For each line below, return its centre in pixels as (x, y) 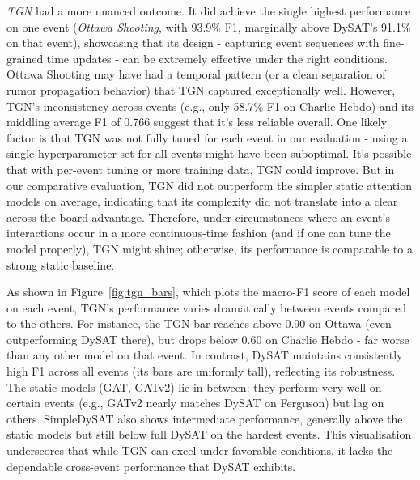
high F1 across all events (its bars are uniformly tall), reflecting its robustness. (201, 371)
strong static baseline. (61, 264)
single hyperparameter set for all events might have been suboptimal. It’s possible (209, 153)
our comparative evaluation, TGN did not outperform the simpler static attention (209, 185)
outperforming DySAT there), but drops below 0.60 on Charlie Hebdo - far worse (208, 339)
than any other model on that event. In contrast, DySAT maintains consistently (205, 355)
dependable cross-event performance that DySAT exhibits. (151, 466)
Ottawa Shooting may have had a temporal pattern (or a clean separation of (196, 74)
